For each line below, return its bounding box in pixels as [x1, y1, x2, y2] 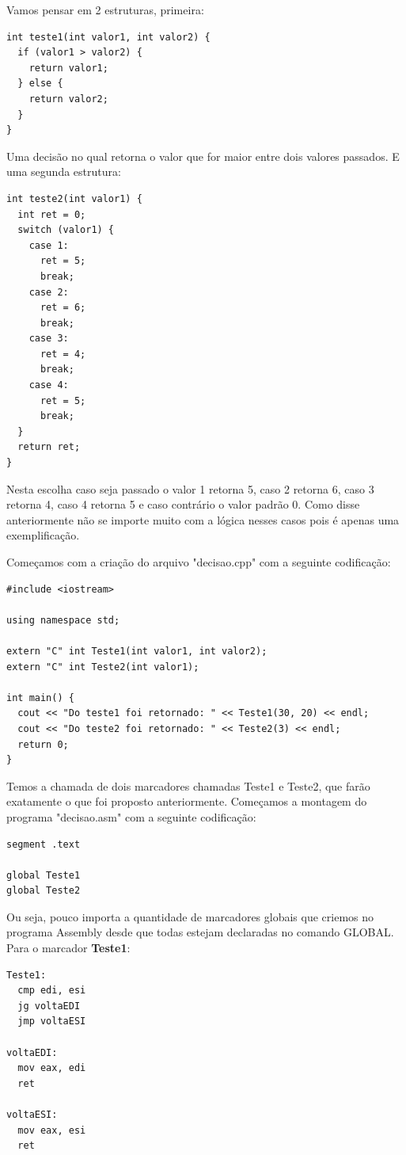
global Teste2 [6, 885, 81, 897]
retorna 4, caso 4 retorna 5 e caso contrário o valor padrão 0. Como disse [6, 496, 360, 513]
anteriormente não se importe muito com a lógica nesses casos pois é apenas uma [6, 511, 400, 528]
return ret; [17, 441, 81, 453]
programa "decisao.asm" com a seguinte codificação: [6, 808, 256, 825]
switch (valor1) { [17, 224, 115, 236]
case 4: [28, 379, 69, 391]
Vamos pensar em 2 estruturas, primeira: [6, 2, 204, 17]
